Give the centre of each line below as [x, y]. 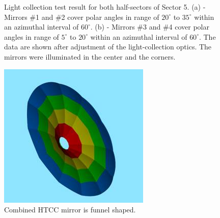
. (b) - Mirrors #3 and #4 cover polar [150, 27]
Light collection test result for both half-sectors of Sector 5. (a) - [105, 7]
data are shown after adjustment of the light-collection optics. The [108, 47]
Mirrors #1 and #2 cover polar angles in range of [82, 17]
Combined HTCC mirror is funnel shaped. [70, 210]
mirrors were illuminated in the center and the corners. [90, 56]
